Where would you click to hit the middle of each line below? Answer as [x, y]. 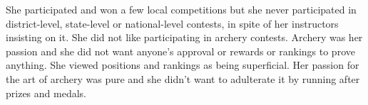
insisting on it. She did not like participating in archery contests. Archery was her [184, 37]
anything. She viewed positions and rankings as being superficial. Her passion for [183, 65]
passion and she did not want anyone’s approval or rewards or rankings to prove [180, 51]
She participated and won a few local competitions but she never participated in [181, 9]
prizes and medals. [46, 93]
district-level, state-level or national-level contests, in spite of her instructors [172, 23]
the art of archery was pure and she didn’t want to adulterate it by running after [183, 78]
